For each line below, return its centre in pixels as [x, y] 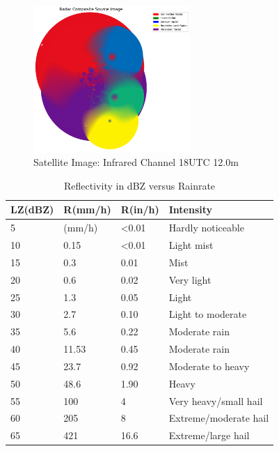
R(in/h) [140, 209]
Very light [190, 279]
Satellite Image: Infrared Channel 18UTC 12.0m [136, 162]
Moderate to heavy [209, 366]
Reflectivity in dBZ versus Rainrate [140, 185]
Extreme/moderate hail [219, 418]
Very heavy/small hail [216, 400]
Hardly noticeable [206, 228]
